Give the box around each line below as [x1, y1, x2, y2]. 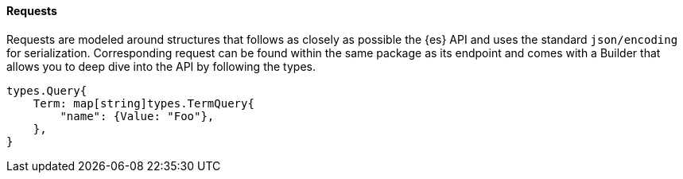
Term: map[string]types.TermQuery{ [33, 96, 254, 110]
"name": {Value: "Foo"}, [60, 109, 215, 123]
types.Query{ [6, 84, 87, 97]
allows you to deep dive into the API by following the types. [6, 59, 316, 73]
